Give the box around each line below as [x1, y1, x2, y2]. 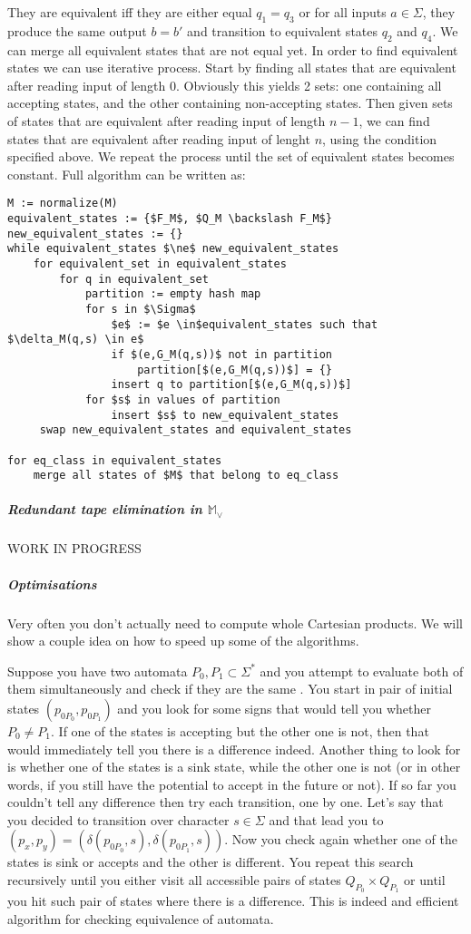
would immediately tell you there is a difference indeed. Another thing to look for [7, 739, 461, 758]
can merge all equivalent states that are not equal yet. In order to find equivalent [7, 40, 458, 59]
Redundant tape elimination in [7, 500, 202, 519]
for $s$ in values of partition [84, 393, 280, 406]
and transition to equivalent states [187, 21, 378, 40]
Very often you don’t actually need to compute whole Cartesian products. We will [7, 613, 463, 632]
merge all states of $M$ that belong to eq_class [33, 469, 339, 482]
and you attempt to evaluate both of [260, 661, 464, 680]
